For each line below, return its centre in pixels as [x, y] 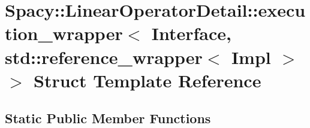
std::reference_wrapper [104, 57]
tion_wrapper [64, 33]
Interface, [191, 33]
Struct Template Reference [148, 80]
